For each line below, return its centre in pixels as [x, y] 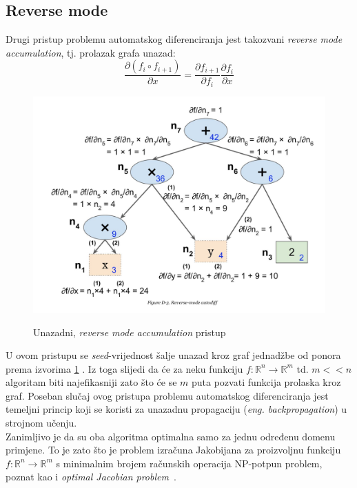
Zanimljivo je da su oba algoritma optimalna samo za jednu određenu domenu [171, 436]
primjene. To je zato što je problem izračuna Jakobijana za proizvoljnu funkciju [173, 450]
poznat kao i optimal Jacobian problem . [91, 477]
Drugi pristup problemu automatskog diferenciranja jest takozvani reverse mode [174, 39]
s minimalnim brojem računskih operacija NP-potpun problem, [189, 463]
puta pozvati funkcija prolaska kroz [266, 382]
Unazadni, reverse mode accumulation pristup [130, 332]
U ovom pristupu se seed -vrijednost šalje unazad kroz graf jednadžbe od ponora [173, 355]
